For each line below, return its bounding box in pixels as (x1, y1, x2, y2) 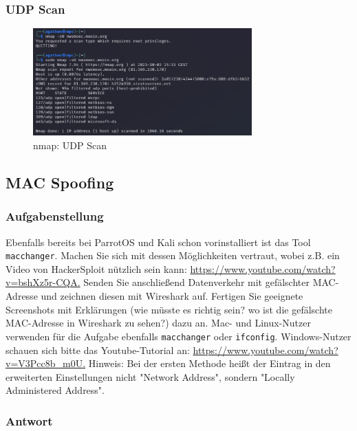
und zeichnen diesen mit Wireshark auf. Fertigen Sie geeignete (41, 289, 303, 303)
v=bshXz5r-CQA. (6, 275, 80, 289)
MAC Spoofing (6, 172, 114, 193)
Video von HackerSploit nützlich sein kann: (6, 261, 187, 276)
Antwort (6, 412, 53, 429)
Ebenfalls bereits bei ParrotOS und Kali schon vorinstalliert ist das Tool (6, 234, 311, 249)
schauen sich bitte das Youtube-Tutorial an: (6, 342, 190, 357)
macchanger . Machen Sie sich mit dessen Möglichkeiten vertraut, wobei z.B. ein (6, 248, 340, 263)
